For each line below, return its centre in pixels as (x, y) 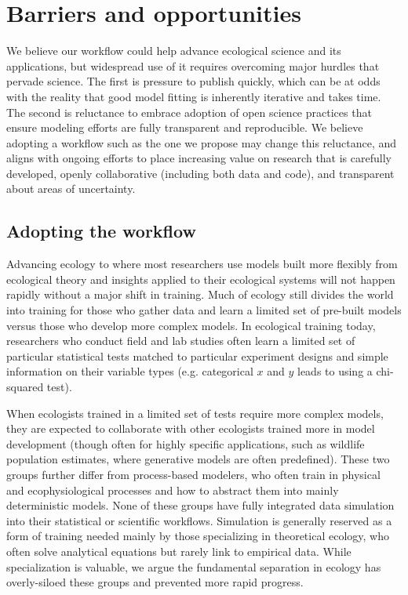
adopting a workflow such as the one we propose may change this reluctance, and (201, 142)
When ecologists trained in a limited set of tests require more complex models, (195, 413)
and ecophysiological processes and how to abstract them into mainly (173, 490)
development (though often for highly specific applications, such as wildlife (186, 443)
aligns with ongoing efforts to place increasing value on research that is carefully (199, 158)
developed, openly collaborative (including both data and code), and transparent (200, 173)
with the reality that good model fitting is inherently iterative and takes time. (194, 96)
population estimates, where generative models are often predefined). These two (198, 459)
